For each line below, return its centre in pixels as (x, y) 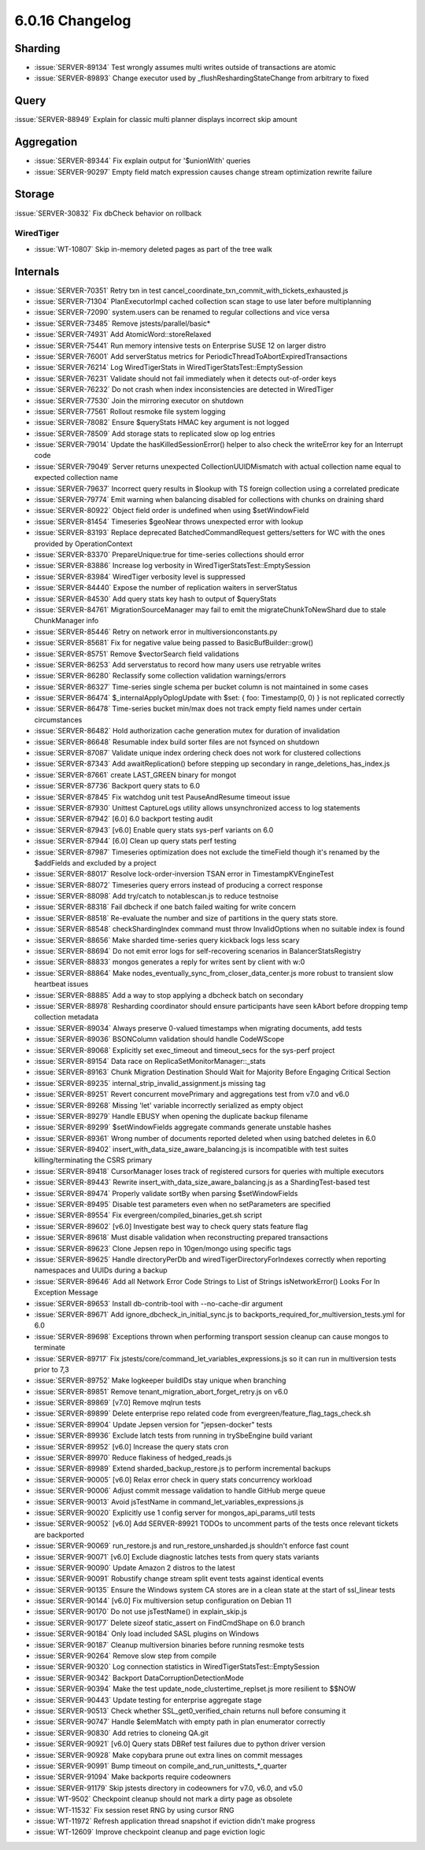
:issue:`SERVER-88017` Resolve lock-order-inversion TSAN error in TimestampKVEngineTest (184, 874)
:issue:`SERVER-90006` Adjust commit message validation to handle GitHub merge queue (180, 1490)
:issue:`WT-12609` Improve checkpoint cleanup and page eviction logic (150, 1832)
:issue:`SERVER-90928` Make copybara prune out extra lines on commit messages (168, 1755)
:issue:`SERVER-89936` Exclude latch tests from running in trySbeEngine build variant (174, 1435)
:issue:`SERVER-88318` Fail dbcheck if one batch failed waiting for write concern (165, 907)
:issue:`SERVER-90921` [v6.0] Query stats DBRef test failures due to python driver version (180, 1744)
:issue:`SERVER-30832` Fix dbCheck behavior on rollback (108, 213)
